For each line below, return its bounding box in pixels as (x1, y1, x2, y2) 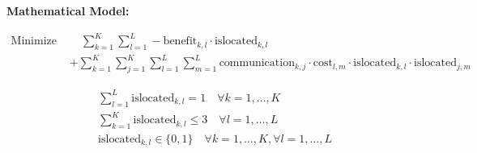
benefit (163, 35, 198, 48)
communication (219, 57, 295, 69)
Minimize (11, 35, 57, 48)
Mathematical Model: (6, 2, 130, 19)
